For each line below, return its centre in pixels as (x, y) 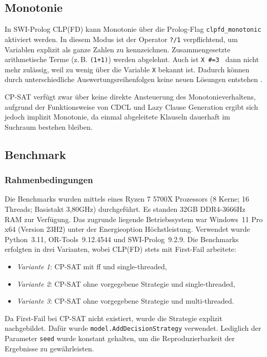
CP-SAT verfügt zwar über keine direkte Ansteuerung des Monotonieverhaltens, (130, 97)
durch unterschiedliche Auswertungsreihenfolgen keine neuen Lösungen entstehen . (133, 79)
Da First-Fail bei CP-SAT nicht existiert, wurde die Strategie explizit (114, 318)
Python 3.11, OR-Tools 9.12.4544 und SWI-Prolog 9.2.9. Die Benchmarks (122, 239)
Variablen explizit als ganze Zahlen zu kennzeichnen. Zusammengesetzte (118, 49)
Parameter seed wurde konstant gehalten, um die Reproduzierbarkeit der (120, 338)
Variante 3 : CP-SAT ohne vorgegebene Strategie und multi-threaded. (125, 301)
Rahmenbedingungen (49, 180)
